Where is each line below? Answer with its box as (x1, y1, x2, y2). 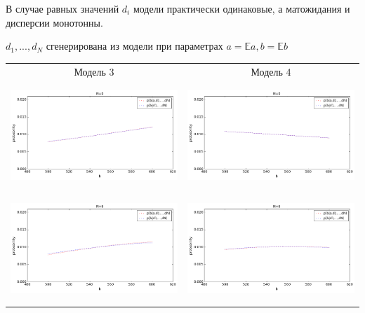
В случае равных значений (6, 1, 119, 15)
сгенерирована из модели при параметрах (46, 39, 223, 53)
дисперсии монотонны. (6, 15, 103, 29)
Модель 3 (74, 64, 114, 78)
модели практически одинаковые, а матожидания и (133, 1, 350, 15)
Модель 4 (251, 64, 291, 78)
